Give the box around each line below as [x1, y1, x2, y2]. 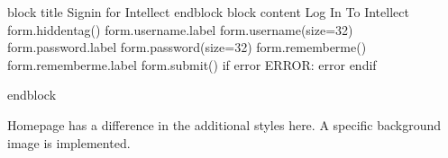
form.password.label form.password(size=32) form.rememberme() [7, 38, 367, 57]
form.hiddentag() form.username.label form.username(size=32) [7, 20, 353, 39]
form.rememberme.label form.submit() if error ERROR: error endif [7, 55, 377, 74]
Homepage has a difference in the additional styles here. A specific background [7, 115, 442, 134]
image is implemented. [7, 133, 131, 152]
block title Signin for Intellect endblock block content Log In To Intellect [7, 3, 409, 21]
